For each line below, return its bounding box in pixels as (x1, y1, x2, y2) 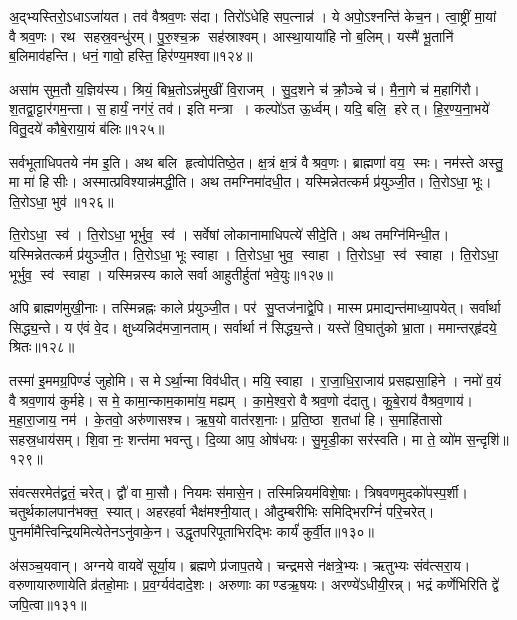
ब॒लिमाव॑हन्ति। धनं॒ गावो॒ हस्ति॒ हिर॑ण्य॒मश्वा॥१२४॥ (9, 45, 253, 66)
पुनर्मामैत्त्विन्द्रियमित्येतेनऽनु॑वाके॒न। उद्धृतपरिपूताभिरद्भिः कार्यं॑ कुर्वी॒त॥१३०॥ (9, 521, 375, 542)
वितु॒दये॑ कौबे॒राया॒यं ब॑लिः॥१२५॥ (9, 117, 165, 138)
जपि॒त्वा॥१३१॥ (9, 593, 87, 614)
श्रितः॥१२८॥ (9, 336, 75, 357)
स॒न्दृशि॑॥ (466, 428, 509, 449)
